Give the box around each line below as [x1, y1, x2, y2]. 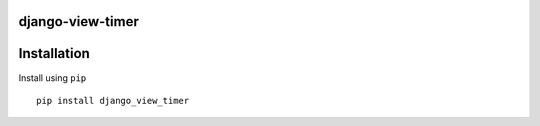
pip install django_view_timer [36, 95, 190, 106]
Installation [18, 45, 90, 62]
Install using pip [18, 71, 87, 84]
